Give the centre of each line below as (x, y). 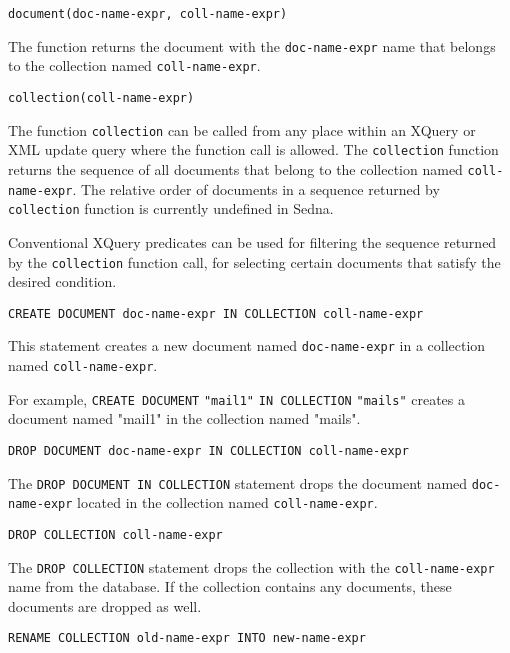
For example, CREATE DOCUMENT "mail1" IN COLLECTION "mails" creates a (237, 398)
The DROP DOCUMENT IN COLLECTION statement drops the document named (238, 482)
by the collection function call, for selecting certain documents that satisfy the (254, 261)
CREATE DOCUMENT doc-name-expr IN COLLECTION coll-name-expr (216, 313)
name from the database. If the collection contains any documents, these (230, 586)
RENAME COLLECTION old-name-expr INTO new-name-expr (187, 638)
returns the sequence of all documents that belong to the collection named (235, 168)
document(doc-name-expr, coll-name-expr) (148, 14)
